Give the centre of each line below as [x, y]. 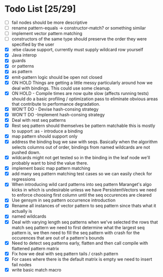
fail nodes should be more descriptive [49, 22]
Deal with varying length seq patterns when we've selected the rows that [85, 222]
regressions [24, 179]
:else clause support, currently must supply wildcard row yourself [77, 50]
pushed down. [26, 152]
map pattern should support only [45, 136]
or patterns [23, 66]
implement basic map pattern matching [51, 168]
